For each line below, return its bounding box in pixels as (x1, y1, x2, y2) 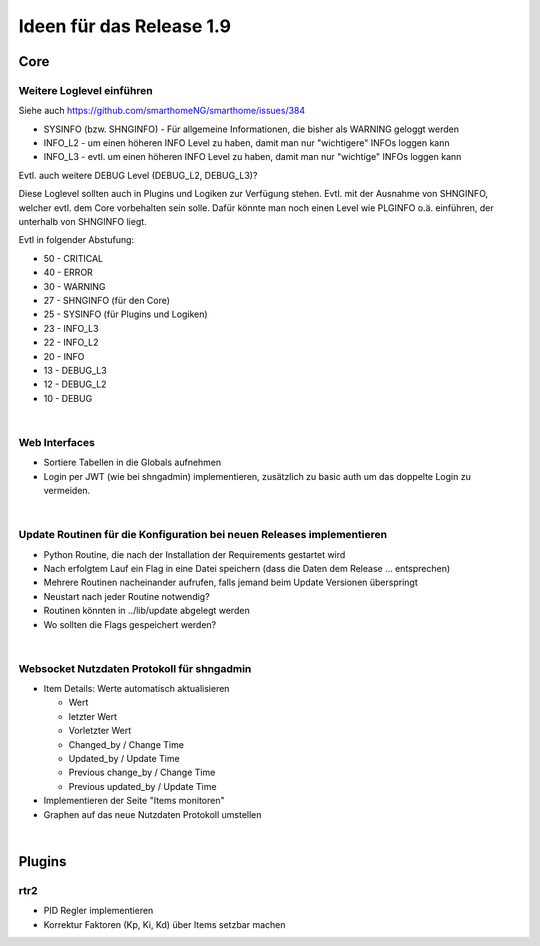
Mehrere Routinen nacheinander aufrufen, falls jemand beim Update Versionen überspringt (43, 576, 419, 589)
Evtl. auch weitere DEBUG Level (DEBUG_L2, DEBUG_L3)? (18, 169, 258, 181)
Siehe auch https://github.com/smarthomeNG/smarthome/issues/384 (18, 105, 306, 117)
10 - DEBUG (43, 392, 93, 404)
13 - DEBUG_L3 (43, 364, 107, 376)
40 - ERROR (43, 266, 94, 279)
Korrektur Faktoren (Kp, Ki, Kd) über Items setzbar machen (43, 918, 286, 930)
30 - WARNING (43, 280, 106, 292)
